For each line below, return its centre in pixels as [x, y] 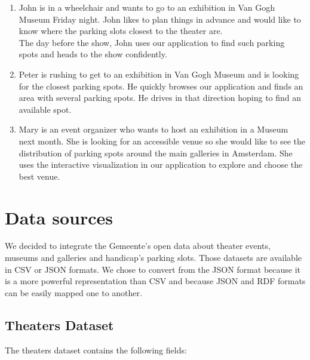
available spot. [45, 109]
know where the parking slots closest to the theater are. [121, 31]
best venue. [39, 176]
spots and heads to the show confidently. [93, 54]
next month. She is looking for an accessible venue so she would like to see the [162, 141]
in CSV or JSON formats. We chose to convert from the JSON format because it [153, 269]
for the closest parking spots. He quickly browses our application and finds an [161, 86]
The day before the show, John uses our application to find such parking [152, 42]
